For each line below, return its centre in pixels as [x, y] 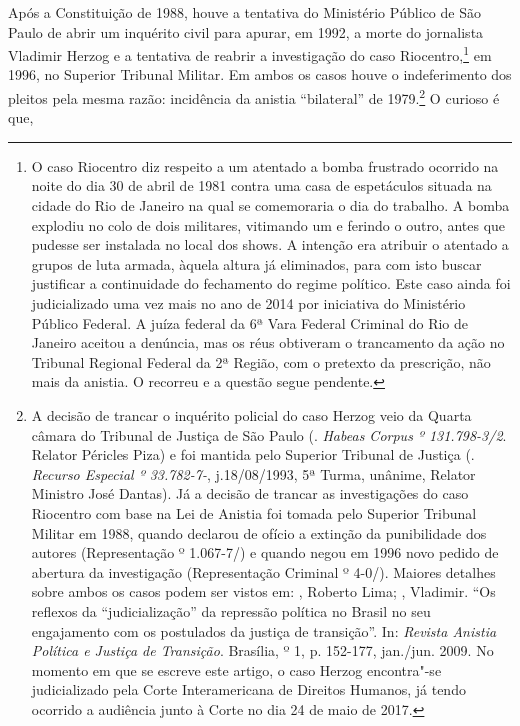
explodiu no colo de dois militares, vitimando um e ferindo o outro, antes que [268, 224]
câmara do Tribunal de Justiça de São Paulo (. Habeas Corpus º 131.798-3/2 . [269, 434]
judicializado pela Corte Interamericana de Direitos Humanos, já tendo [248, 689]
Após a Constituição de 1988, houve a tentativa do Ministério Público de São [244, 12]
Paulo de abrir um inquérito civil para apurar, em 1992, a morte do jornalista [246, 31]
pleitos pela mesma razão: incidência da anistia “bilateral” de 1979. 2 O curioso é [254, 96]
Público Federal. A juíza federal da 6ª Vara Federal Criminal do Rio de [250, 322]
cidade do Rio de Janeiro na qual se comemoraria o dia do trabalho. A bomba [270, 205]
